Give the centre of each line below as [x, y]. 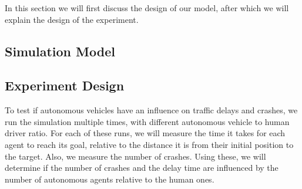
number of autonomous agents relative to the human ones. [110, 179]
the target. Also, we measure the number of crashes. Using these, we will [135, 156]
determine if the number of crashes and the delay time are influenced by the [142, 168]
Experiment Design [65, 85]
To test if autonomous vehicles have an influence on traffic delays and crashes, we [151, 110]
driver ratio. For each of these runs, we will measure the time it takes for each [145, 133]
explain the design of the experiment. [72, 19]
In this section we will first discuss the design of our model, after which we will [147, 8]
